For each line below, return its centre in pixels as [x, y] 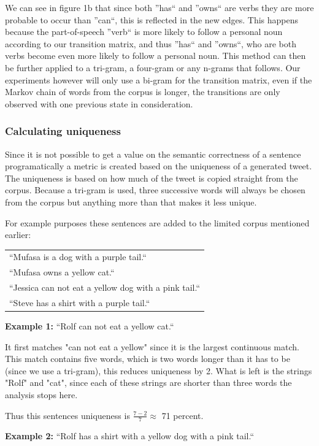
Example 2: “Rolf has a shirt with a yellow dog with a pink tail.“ [130, 436]
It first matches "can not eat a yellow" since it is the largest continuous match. [152, 346]
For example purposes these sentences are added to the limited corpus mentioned [157, 222]
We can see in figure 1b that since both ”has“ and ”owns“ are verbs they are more [159, 7]
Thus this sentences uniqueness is [67, 415]
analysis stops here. [41, 395]
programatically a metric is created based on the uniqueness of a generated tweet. [159, 166]
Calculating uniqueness [63, 131]
